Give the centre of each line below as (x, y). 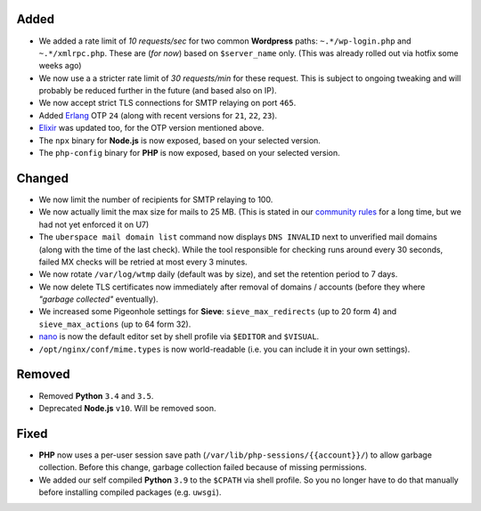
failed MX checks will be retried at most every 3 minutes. (143, 262)
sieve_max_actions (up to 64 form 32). (115, 324)
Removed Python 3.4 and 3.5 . (96, 395)
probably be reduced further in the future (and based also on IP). (158, 91)
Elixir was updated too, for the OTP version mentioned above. (151, 128)
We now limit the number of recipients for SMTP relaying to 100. (156, 199)
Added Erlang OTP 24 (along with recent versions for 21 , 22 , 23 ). (158, 115)
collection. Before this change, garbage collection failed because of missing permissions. (203, 467)
